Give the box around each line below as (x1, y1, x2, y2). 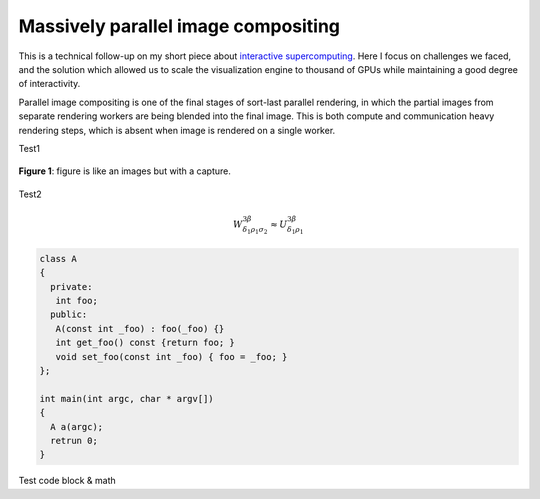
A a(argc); (50, 421, 104, 432)
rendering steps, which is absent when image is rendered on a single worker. (18, 124, 336, 136)
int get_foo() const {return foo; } (55, 337, 235, 349)
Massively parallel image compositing (18, 15, 340, 37)
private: (50, 281, 93, 292)
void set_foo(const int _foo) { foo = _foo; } (55, 351, 288, 362)
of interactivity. (18, 78, 81, 90)
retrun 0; (50, 435, 99, 446)
